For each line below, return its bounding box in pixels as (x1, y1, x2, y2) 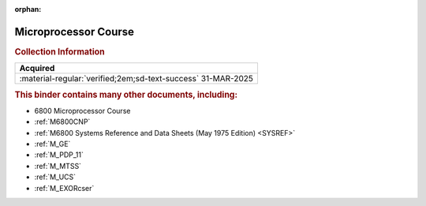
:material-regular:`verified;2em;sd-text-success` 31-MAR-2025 (19, 73, 254, 84)
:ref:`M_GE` (34, 139, 71, 148)
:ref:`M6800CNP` (34, 117, 91, 126)
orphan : (14, 5, 42, 13)
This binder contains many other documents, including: (14, 89, 238, 100)
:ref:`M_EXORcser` (34, 183, 95, 193)
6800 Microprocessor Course (34, 106, 131, 115)
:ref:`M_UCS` (34, 172, 77, 182)
